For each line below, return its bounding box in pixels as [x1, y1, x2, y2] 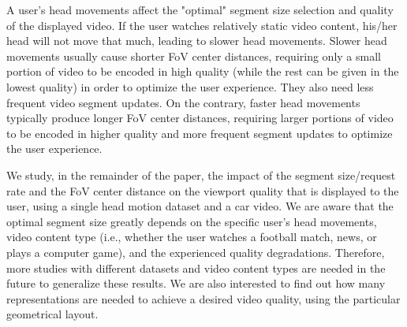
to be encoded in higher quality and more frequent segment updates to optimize [6, 124, 393, 141]
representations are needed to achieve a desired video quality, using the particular [6, 290, 401, 307]
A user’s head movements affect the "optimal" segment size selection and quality [6, 2, 394, 17]
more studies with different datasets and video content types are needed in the [6, 259, 386, 276]
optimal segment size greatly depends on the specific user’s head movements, [6, 213, 377, 229]
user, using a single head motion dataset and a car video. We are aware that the [6, 198, 394, 214]
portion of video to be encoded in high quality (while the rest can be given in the [6, 63, 399, 80]
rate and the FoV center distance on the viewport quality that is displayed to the [6, 182, 399, 199]
